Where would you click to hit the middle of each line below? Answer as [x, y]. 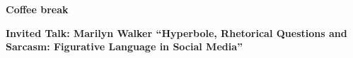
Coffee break [37, 9]
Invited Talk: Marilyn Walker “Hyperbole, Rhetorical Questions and [176, 32]
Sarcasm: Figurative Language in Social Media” [125, 46]
